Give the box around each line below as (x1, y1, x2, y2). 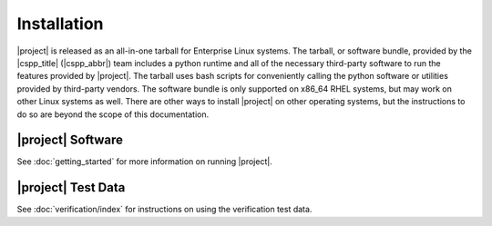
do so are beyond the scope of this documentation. (16, 109, 210, 120)
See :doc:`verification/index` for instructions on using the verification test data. (16, 204, 313, 215)
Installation (16, 14, 104, 34)
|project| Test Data (16, 180, 126, 195)
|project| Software (16, 133, 123, 148)
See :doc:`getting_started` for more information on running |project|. (16, 156, 272, 167)
